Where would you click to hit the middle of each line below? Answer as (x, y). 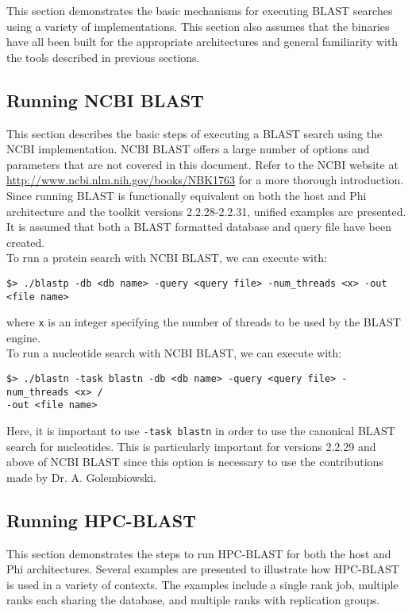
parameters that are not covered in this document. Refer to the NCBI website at (202, 164)
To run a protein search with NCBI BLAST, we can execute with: (167, 258)
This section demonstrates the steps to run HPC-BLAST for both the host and (199, 553)
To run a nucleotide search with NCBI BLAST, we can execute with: (174, 353)
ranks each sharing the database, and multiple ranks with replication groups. (193, 600)
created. (26, 242)
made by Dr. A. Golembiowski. (82, 477)
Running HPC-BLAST (102, 520)
